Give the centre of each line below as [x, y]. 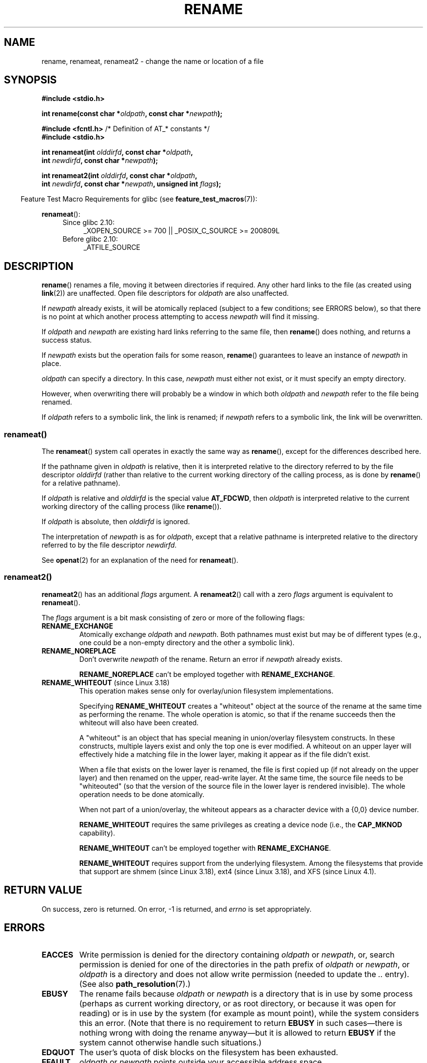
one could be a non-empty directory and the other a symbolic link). [187, 642]
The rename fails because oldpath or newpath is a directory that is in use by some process [246, 994]
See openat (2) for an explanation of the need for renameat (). [140, 560]
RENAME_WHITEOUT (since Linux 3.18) [106, 682]
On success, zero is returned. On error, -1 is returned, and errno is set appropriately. [176, 909]
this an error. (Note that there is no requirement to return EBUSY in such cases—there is [241, 1023]
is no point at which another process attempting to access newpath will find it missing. [180, 317]
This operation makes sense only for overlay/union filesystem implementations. [206, 691]
